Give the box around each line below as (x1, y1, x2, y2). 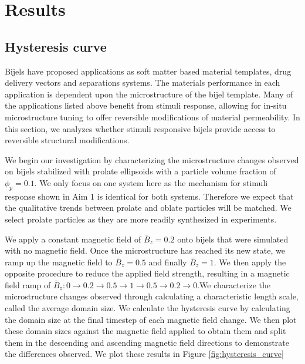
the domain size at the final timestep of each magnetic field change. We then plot (5, 313, 297, 325)
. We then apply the (213, 255, 286, 268)
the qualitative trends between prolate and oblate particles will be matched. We (5, 201, 292, 214)
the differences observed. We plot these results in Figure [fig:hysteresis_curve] (5, 348, 284, 360)
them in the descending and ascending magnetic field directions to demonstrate (5, 336, 289, 348)
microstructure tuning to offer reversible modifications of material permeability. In (5, 110, 300, 123)
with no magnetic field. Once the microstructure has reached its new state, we (5, 244, 285, 257)
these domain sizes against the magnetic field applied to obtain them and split (5, 325, 286, 337)
